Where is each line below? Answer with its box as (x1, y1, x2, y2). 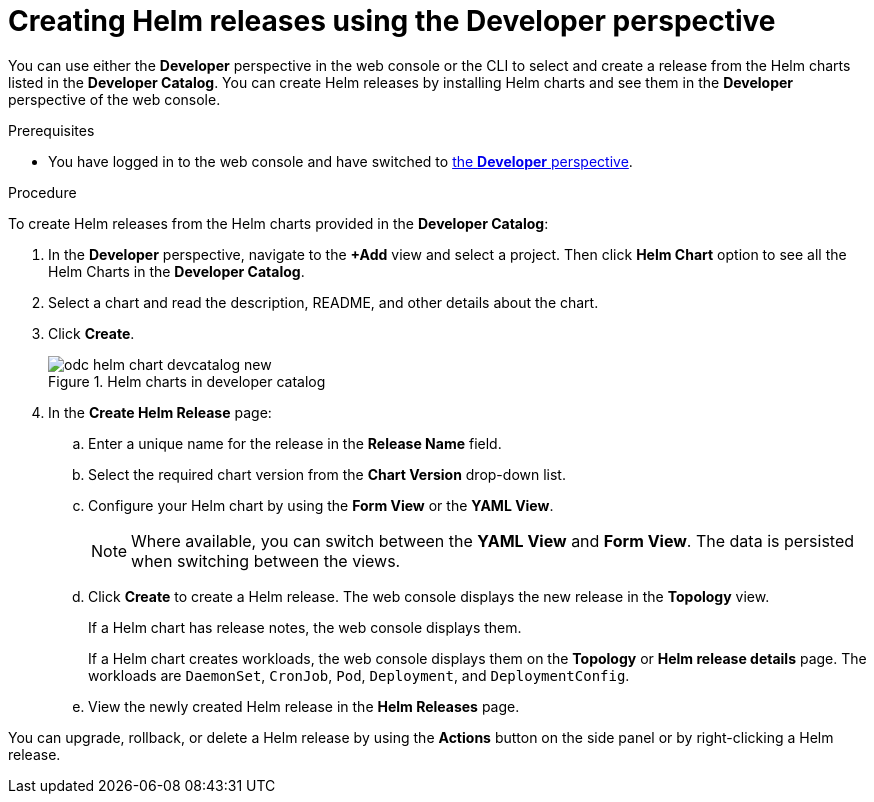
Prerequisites (8, 121, 95, 139)
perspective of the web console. (8, 90, 221, 108)
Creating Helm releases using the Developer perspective (8, 4, 776, 38)
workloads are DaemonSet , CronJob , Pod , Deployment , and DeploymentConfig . (88, 666, 630, 684)
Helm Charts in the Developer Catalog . (48, 262, 305, 280)
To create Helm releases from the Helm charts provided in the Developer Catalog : (8, 214, 549, 232)
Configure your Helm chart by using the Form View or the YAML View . (88, 496, 554, 514)
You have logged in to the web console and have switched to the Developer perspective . (48, 152, 633, 170)
